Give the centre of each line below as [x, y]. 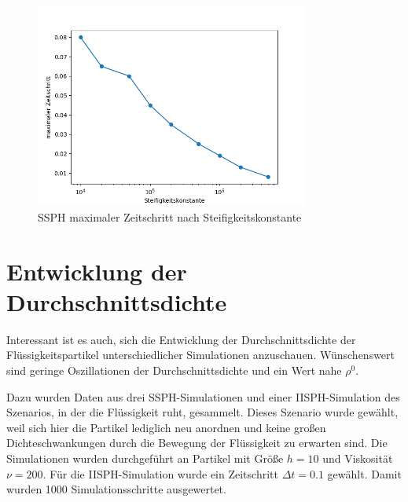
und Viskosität [358, 458]
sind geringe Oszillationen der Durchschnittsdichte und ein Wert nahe [174, 370]
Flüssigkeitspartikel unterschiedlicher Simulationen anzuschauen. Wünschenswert [201, 355]
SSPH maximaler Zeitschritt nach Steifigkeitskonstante [170, 216]
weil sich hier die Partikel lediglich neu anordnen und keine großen [166, 427]
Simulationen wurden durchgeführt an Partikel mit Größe [145, 458]
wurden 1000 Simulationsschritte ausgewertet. [116, 489]
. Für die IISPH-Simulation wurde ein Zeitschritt [160, 473]
